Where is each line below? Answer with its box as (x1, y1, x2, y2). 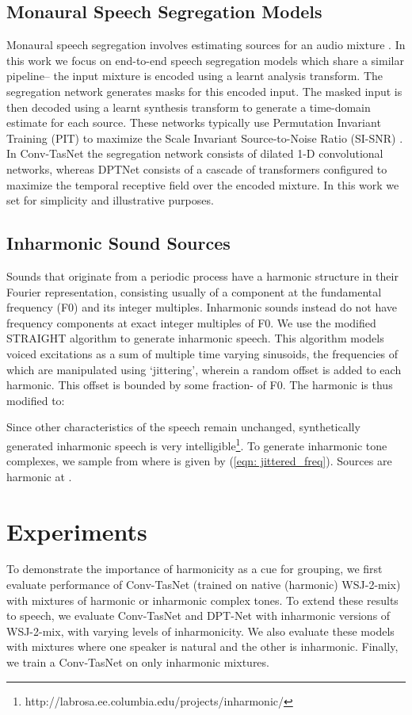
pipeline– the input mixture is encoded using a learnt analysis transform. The (6, 67, 383, 84)
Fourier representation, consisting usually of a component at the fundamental (6, 283, 382, 300)
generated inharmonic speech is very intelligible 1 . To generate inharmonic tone (6, 434, 387, 453)
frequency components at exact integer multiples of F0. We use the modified (6, 314, 376, 331)
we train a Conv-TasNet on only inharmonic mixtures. (6, 654, 269, 670)
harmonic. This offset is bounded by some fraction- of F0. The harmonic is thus (6, 377, 393, 393)
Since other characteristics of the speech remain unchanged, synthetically (6, 419, 360, 435)
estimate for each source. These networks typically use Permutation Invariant (6, 114, 381, 131)
